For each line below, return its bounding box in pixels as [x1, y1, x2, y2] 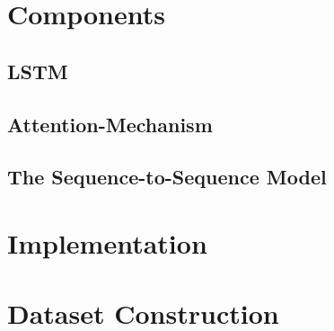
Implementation [7, 224, 207, 261]
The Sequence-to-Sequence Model [7, 163, 327, 191]
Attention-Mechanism [7, 110, 213, 138]
